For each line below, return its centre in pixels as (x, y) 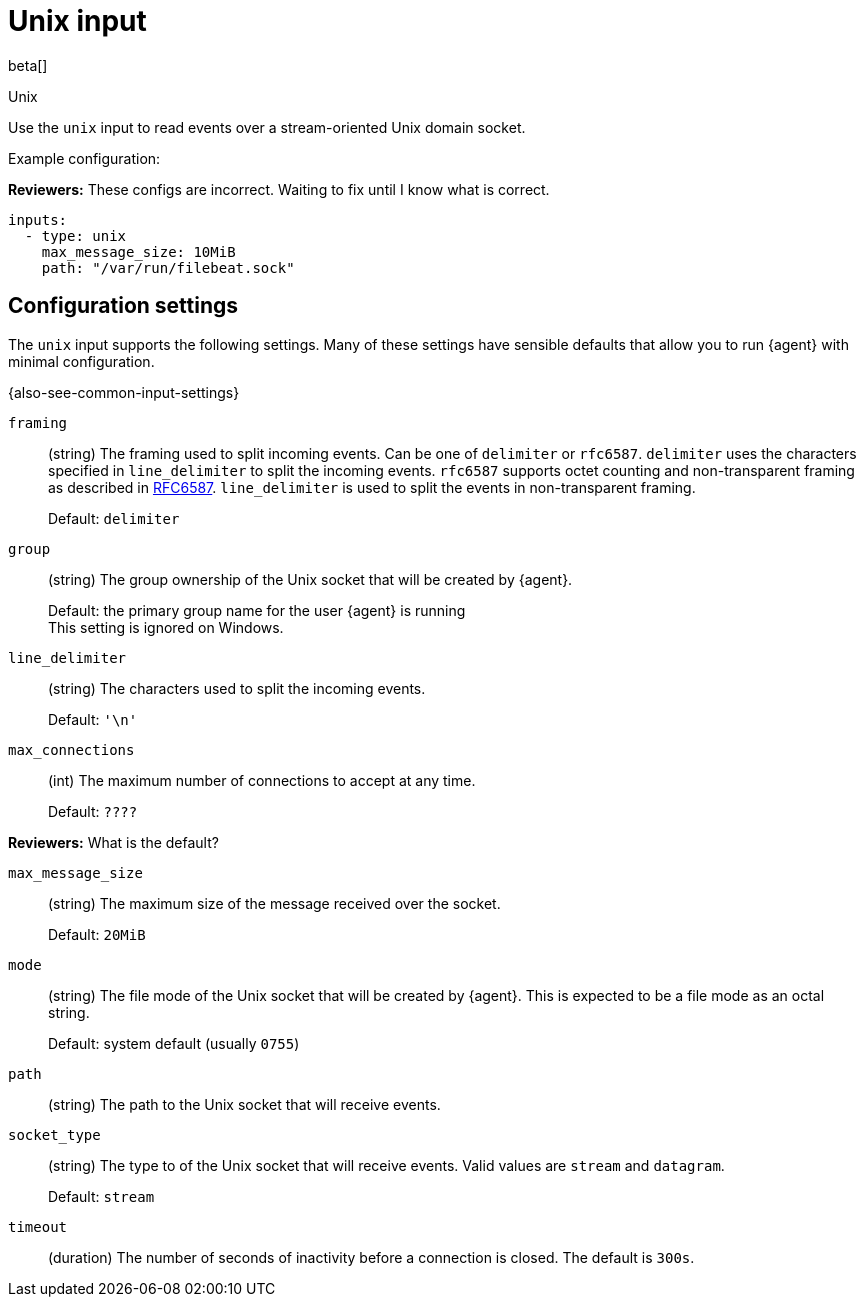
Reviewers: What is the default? (113, 842)
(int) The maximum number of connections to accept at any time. (262, 780)
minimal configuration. (81, 361)
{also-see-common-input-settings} (124, 392)
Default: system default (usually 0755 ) (174, 1043)
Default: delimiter (114, 518)
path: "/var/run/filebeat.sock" (168, 267)
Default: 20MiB (97, 934)
